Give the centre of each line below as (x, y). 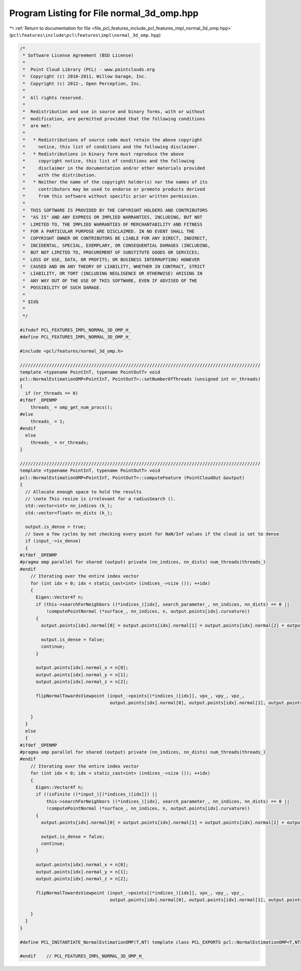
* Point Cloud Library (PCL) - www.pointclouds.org (89, 70)
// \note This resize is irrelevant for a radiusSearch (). (101, 499)
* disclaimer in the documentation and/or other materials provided (114, 168)
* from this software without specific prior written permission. (111, 196)
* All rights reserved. (53, 98)
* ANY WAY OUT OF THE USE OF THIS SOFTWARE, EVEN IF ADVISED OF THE (110, 281)
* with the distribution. (60, 175)
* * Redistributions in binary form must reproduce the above (103, 154)
